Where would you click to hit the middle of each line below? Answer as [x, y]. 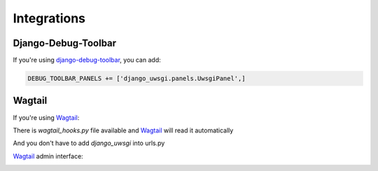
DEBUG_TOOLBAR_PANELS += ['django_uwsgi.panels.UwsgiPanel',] [136, 78]
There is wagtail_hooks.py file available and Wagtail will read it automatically [123, 130]
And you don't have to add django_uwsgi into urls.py [89, 143]
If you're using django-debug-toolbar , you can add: [87, 60]
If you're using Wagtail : [46, 117]
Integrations [49, 18]
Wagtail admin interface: [48, 156]
